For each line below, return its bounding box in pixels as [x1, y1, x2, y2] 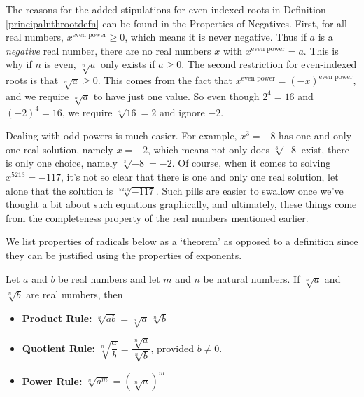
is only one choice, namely [6, 155, 118, 170]
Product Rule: [22, 310, 92, 325]
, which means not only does [147, 141, 269, 156]
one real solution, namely [6, 141, 113, 156]
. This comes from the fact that [97, 73, 232, 88]
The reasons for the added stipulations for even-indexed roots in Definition [6, 2, 326, 16]
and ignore [160, 104, 205, 119]
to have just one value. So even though [93, 88, 260, 103]
